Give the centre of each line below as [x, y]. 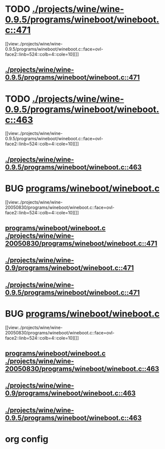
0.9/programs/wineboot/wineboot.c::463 [70, 393]
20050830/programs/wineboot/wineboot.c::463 [82, 369]
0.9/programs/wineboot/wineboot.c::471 [69, 268]
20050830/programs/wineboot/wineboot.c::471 [81, 243]
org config [27, 439]
